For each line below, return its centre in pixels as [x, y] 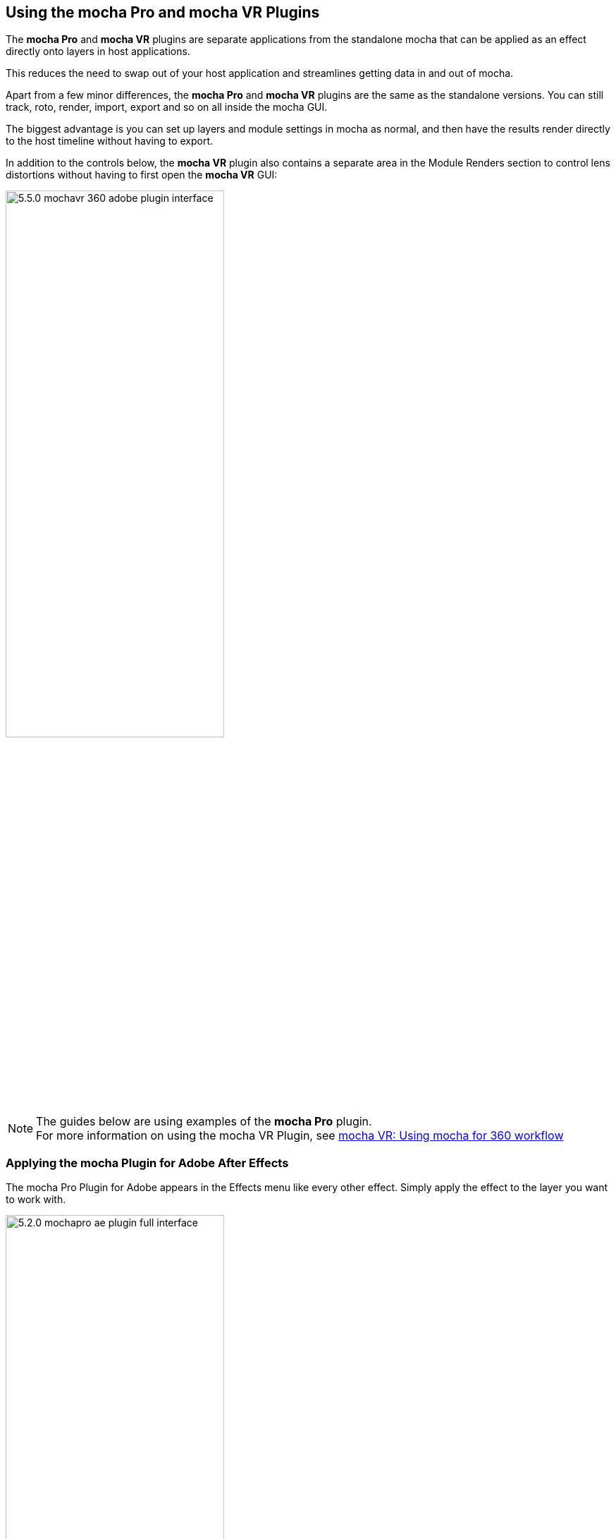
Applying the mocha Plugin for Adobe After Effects [147, 1163]
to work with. [36, 1200]
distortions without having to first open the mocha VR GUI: [142, 175]
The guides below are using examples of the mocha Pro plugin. [204, 1121]
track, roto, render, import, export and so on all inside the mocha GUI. [167, 107]
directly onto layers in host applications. [98, 52]
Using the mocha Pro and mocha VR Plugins [163, 12]
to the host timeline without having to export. [110, 141]
